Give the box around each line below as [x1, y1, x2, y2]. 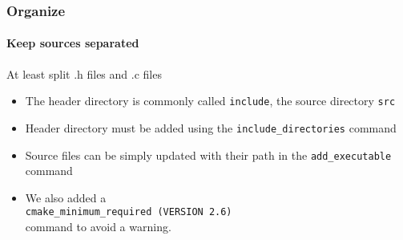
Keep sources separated [6, 35, 139, 51]
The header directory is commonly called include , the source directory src [25, 92, 396, 109]
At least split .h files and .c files [6, 65, 162, 82]
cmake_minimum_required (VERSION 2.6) [25, 206, 232, 218]
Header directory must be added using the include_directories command [25, 119, 397, 136]
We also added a [25, 189, 107, 205]
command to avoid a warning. [25, 218, 171, 235]
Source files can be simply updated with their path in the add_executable [25, 146, 392, 163]
